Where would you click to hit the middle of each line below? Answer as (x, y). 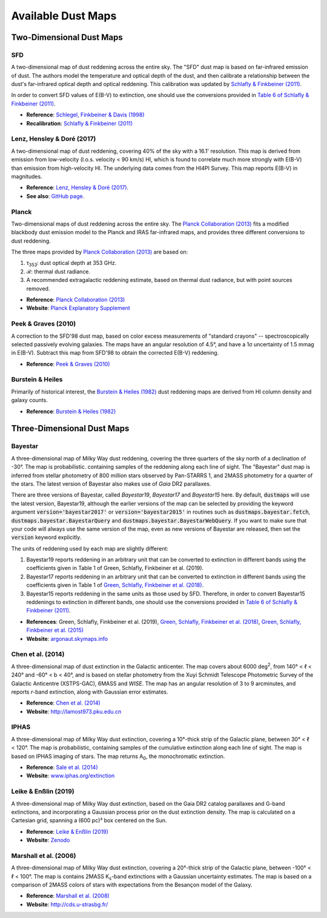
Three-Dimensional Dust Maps (70, 428)
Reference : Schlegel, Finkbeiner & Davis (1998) (85, 115)
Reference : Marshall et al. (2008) (68, 896)
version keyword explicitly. (46, 537)
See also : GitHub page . (55, 196)
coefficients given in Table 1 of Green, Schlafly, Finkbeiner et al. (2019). (115, 568)
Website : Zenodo (48, 840)
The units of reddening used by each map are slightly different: (90, 548)
